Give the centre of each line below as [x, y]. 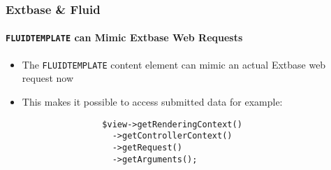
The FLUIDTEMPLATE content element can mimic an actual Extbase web [174, 64]
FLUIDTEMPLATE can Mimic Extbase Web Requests [124, 37]
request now [48, 78]
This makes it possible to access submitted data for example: [152, 101]
